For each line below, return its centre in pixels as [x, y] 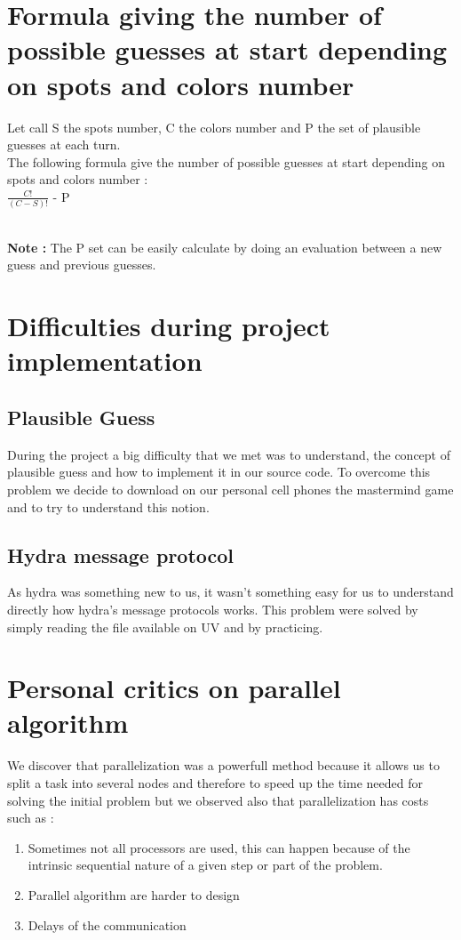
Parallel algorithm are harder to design [134, 894]
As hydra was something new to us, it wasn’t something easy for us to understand [230, 592]
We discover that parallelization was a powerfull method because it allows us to [223, 765]
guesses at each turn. [64, 145]
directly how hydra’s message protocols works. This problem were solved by [213, 609]
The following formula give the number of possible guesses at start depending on [226, 161]
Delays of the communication [107, 924]
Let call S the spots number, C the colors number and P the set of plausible [214, 127]
